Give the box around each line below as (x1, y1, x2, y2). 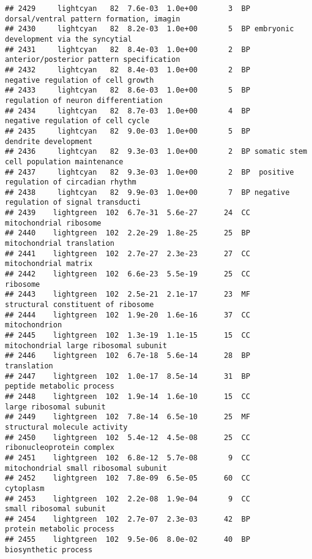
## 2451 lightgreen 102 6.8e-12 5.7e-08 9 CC (5, 453, 250, 462)
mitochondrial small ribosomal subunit (5, 463, 167, 473)
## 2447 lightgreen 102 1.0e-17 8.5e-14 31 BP (5, 371, 250, 381)
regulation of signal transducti (5, 198, 141, 207)
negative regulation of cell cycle (5, 116, 150, 126)
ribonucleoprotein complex (5, 443, 114, 452)
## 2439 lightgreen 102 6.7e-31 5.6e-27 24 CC (5, 208, 250, 218)
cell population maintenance (5, 157, 124, 166)
